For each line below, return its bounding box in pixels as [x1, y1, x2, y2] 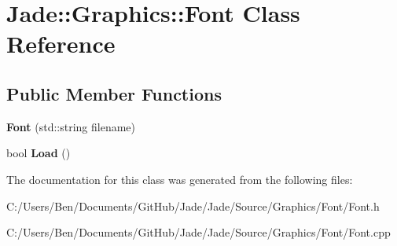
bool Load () [6, 145, 71, 161]
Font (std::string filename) [6, 118, 136, 134]
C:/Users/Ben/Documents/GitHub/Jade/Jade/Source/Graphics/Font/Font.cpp [6, 224, 391, 240]
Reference [6, 28, 116, 60]
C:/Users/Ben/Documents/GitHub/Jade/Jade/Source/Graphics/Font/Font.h [6, 197, 380, 214]
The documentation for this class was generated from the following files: [6, 171, 353, 187]
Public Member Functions [6, 81, 222, 105]
